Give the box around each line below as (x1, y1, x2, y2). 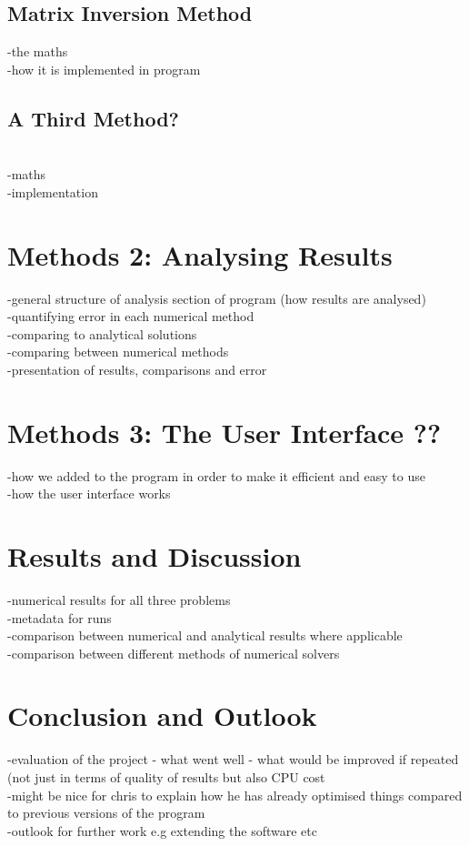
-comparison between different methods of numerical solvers (7, 643, 340, 662)
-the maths (7, 42, 68, 61)
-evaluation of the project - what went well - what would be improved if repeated (7, 750, 459, 769)
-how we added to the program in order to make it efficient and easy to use (7, 466, 425, 485)
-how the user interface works (7, 484, 171, 503)
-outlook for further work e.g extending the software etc (7, 821, 317, 840)
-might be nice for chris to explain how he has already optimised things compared (7, 785, 463, 804)
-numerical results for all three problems (7, 589, 231, 609)
